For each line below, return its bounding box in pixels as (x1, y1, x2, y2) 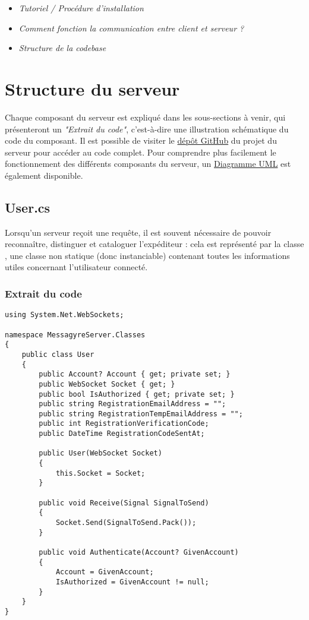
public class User (21, 350, 94, 359)
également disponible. (5, 169, 83, 181)
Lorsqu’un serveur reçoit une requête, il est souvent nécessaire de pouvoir (5, 226, 272, 238)
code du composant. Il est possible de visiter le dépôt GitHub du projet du (5, 134, 277, 147)
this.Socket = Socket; (55, 469, 146, 477)
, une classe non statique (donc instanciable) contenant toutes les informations (5, 249, 290, 261)
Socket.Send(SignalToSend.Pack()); (55, 518, 197, 527)
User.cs (5, 198, 51, 216)
